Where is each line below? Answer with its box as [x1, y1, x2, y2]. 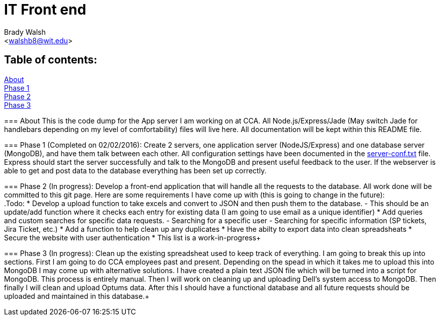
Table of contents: [4, 53, 97, 67]
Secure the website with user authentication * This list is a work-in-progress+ [4, 233, 261, 242]
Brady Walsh [4, 27, 46, 36]
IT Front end [4, 1, 87, 18]
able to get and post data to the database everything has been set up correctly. [4, 166, 267, 175]
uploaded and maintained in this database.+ [4, 291, 150, 300]
